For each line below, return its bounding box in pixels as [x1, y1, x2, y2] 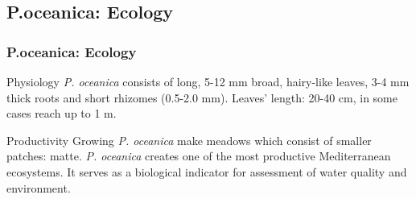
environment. [6, 179, 71, 196]
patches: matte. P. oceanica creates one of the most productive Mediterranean [6, 147, 391, 164]
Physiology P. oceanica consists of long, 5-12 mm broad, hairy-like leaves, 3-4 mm [6, 73, 410, 89]
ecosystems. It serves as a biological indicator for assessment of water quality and [6, 163, 407, 180]
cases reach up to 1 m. [6, 105, 117, 122]
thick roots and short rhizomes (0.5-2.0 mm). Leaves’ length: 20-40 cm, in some [6, 89, 397, 106]
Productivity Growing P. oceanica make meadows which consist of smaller [6, 131, 372, 148]
